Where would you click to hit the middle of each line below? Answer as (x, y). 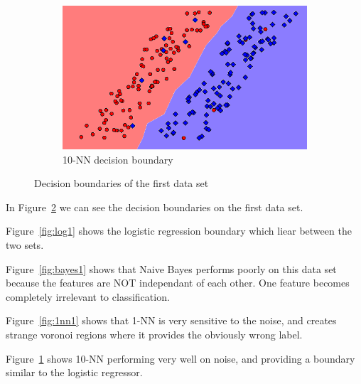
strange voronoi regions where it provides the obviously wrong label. (154, 335)
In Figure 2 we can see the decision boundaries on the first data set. (155, 207)
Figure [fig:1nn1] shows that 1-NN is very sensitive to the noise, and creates (171, 320)
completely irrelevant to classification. (88, 296)
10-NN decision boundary (118, 159)
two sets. (25, 245)
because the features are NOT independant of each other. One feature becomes (178, 283)
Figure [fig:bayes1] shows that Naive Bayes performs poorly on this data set (171, 268)
